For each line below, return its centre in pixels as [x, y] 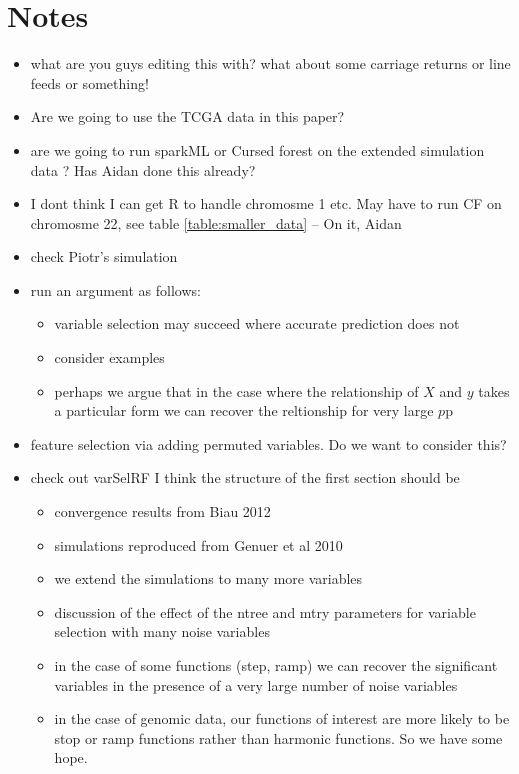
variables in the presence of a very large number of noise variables [256, 684]
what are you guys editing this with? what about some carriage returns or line [270, 63]
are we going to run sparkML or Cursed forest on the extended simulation [257, 149]
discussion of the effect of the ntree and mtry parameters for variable [265, 611]
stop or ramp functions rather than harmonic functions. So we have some [278, 737]
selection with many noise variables [162, 631]
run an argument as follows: [115, 289]
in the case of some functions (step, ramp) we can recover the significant [276, 665]
